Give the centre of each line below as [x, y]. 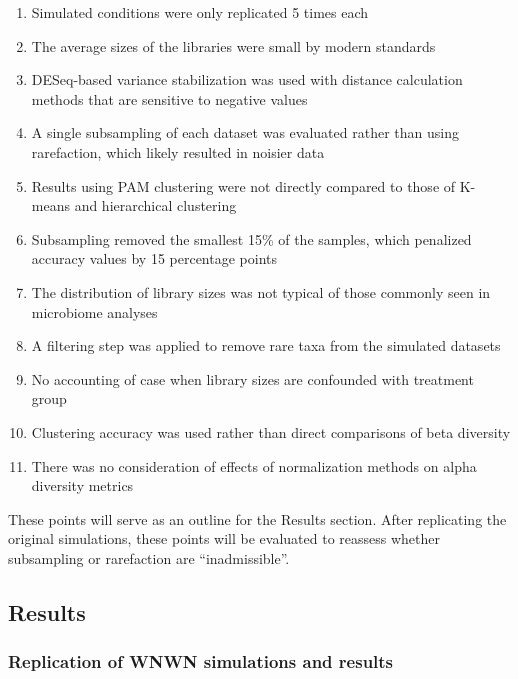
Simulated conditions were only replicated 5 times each [200, 12]
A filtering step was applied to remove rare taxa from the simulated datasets [266, 345]
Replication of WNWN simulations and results [201, 661]
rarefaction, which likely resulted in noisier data [178, 151]
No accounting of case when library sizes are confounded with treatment [252, 378]
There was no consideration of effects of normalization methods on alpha [254, 465]
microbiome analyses [94, 311]
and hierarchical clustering [155, 205]
